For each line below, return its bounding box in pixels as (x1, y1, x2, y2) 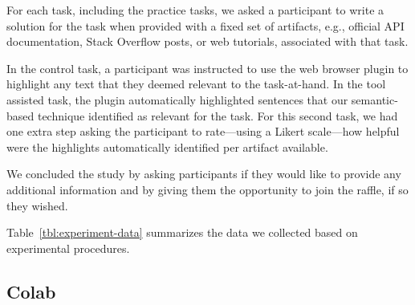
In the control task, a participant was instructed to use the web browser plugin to (6, 59, 409, 76)
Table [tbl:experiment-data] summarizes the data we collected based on (6, 224, 358, 241)
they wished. (6, 197, 68, 213)
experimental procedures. (6, 239, 130, 256)
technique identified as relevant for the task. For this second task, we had (37, 107, 398, 124)
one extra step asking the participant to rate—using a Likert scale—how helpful (6, 123, 400, 140)
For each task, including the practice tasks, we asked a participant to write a (6, 2, 384, 18)
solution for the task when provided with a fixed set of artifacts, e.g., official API (6, 17, 405, 34)
